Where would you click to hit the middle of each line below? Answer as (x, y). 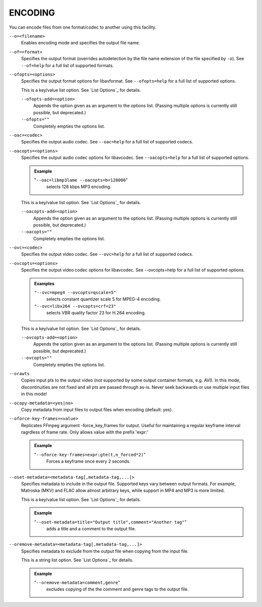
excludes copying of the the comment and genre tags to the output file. (117, 589)
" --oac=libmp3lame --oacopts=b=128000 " (81, 180)
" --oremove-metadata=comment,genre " (77, 582)
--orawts (19, 373)
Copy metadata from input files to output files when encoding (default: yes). (97, 409)
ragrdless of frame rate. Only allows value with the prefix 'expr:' (85, 432)
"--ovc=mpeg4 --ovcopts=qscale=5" (75, 293)
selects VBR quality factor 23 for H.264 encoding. (96, 313)
